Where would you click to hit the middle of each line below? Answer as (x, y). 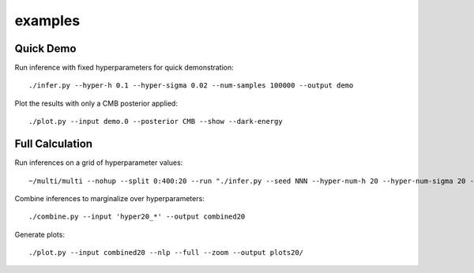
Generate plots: (39, 234)
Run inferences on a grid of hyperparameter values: (99, 163)
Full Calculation (54, 144)
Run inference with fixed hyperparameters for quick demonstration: (124, 68)
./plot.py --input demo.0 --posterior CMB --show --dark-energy (156, 122)
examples (47, 21)
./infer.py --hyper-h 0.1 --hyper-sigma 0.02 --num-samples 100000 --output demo (191, 86)
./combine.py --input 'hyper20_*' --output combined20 (137, 217)
